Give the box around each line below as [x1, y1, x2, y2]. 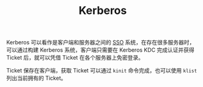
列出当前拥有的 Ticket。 [6, 74, 67, 82]
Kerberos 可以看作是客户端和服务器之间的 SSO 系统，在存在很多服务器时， [6, 39, 195, 46]
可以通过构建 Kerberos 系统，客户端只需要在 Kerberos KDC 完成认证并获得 [6, 46, 194, 54]
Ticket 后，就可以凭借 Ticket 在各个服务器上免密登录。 [6, 54, 144, 61]
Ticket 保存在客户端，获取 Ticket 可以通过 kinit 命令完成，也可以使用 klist [6, 67, 197, 74]
